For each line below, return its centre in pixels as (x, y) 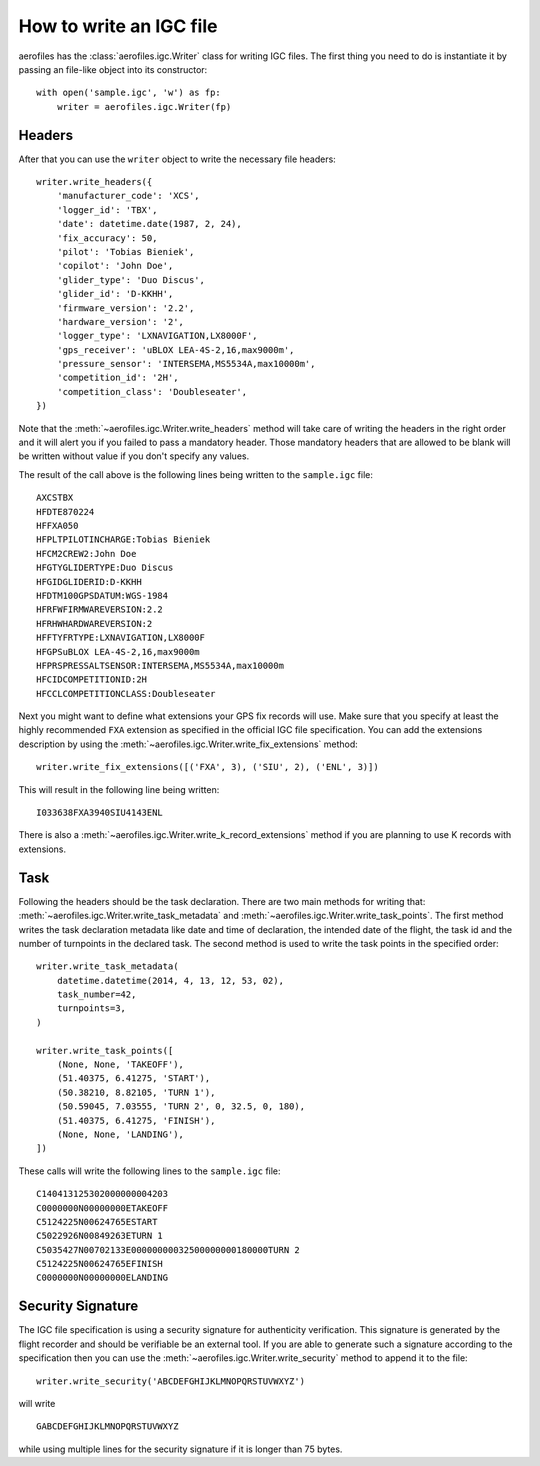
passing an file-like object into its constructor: (113, 69)
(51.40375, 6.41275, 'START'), (133, 1078)
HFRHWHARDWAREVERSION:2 (94, 623)
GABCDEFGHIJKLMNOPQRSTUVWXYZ (107, 1426)
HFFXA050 (57, 525)
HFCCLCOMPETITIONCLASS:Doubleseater (126, 693)
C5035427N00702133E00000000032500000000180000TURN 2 (168, 1249)
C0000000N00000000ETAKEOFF (102, 1208)
